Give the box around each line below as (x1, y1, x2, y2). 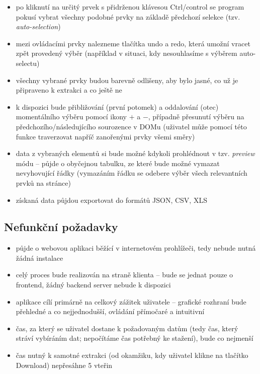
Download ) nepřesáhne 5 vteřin (16, 359, 113, 370)
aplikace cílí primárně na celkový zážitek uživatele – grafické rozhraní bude (16, 296, 246, 307)
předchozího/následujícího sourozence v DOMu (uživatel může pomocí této (16, 121, 247, 131)
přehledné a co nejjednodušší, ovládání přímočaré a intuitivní (16, 306, 205, 317)
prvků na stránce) (16, 177, 71, 188)
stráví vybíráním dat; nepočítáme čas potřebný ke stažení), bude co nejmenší (16, 333, 253, 343)
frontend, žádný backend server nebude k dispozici (16, 279, 171, 290)
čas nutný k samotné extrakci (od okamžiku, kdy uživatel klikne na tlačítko (16, 350, 248, 360)
